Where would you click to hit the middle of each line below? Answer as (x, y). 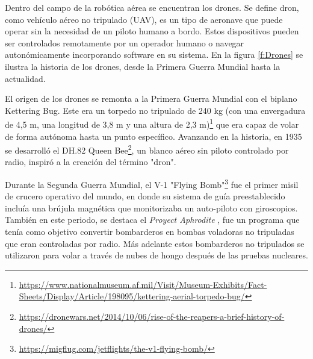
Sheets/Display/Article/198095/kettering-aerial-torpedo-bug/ (132, 296)
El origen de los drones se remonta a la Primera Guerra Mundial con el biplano (151, 98)
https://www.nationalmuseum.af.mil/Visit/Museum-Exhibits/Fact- (143, 284)
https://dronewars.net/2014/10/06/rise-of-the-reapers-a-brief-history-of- (152, 317)
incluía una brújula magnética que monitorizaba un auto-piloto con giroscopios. (151, 208)
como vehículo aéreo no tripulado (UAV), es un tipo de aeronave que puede (144, 19)
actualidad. (25, 78)
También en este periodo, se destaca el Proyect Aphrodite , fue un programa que (152, 220)
